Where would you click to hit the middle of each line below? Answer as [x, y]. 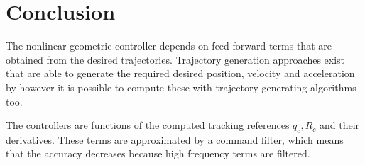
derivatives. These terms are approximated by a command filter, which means [175, 139]
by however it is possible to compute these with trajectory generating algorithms [181, 87]
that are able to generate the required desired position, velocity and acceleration [180, 73]
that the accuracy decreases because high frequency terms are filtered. [158, 153]
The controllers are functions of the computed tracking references [148, 125]
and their [339, 125]
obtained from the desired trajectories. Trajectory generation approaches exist [175, 59]
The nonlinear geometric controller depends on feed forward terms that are [169, 46]
